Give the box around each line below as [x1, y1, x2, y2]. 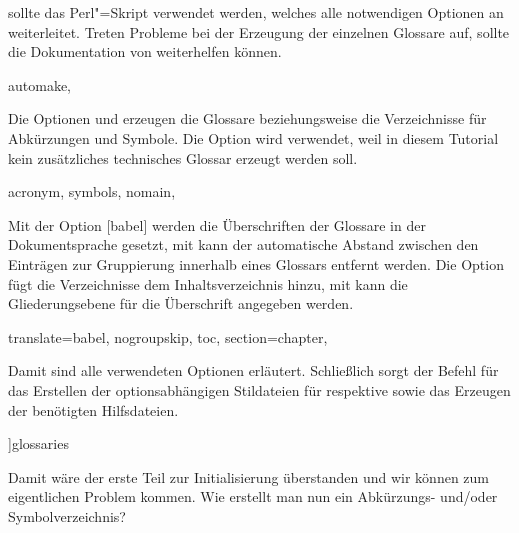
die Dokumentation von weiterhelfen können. [8, 41, 282, 62]
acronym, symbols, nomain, [8, 181, 176, 202]
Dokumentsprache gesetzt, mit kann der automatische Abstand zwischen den [8, 234, 479, 255]
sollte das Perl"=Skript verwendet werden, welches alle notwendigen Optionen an [8, 2, 504, 22]
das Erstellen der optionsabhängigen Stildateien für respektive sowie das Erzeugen [8, 379, 511, 400]
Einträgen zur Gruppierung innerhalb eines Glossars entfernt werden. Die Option [8, 253, 504, 274]
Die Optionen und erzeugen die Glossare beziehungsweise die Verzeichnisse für [8, 108, 487, 129]
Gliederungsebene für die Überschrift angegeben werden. [8, 293, 354, 314]
